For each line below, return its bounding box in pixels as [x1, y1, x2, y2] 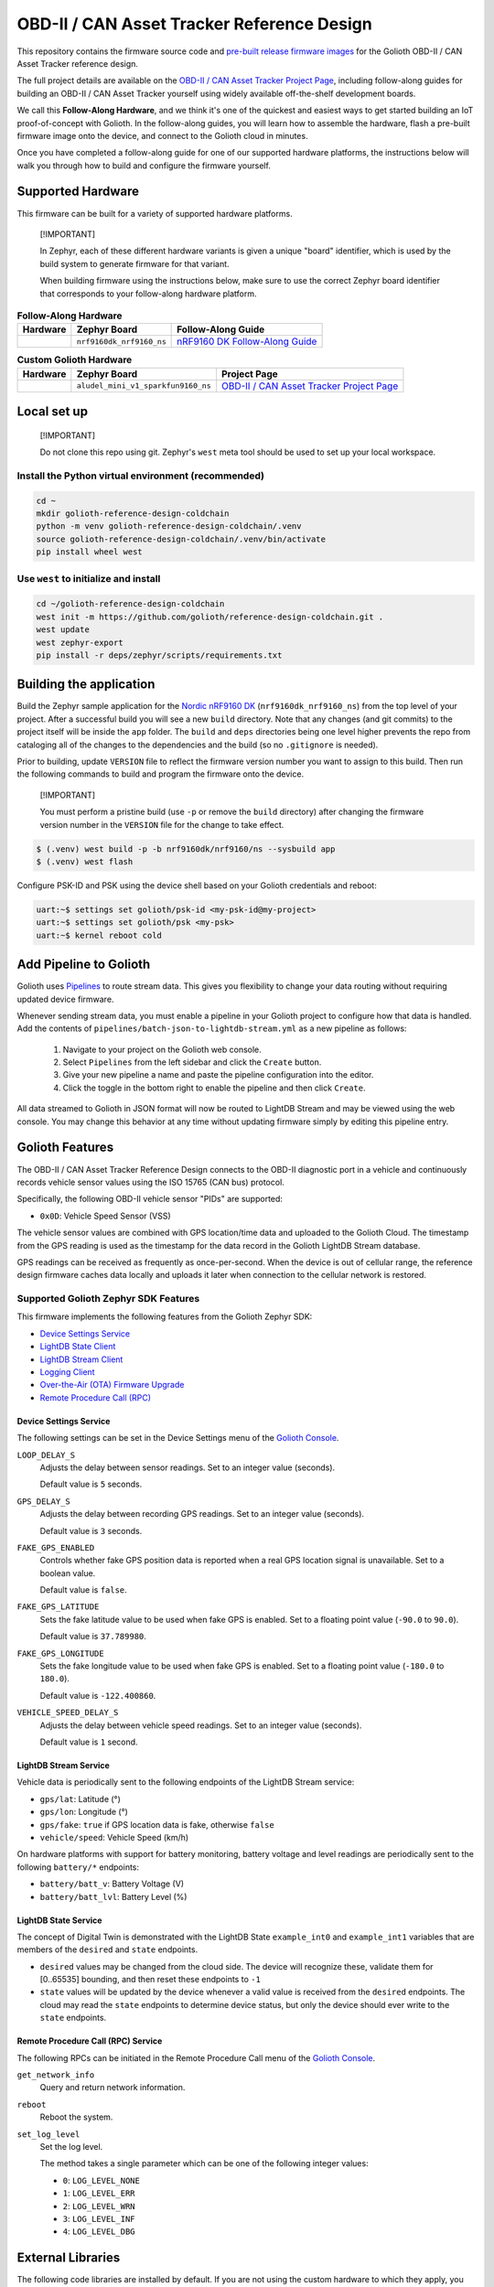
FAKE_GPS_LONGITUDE [16, 1648, 104, 1659]
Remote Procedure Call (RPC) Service [16, 2035, 163, 2046]
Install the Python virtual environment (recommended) [16, 469, 265, 482]
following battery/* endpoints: [16, 1862, 140, 1873]
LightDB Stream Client [39, 1354, 123, 1365]
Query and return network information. [39, 2082, 186, 2093]
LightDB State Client [39, 1341, 116, 1352]
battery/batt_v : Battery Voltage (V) [39, 1878, 185, 1889]
